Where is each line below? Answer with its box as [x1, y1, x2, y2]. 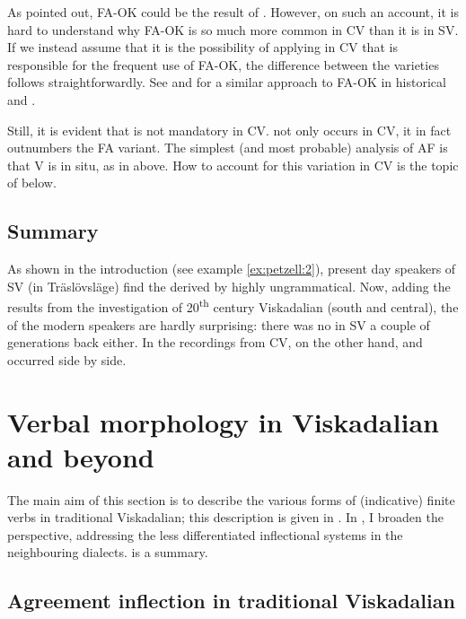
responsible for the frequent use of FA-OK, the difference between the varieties [7, 55, 439, 74]
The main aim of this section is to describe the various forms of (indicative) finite [7, 490, 455, 509]
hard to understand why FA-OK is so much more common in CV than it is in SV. [7, 20, 459, 39]
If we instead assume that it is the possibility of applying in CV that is [7, 38, 398, 57]
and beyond [7, 438, 154, 475]
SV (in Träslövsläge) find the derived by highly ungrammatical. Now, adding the [7, 276, 451, 295]
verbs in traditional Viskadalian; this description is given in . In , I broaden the [7, 508, 444, 527]
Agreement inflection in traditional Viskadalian [7, 587, 455, 615]
